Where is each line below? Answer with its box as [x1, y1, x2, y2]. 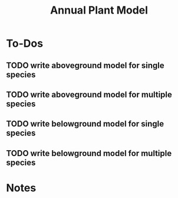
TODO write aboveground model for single [6, 60, 164, 70]
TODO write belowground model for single [6, 119, 164, 129]
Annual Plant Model [50, 4, 149, 17]
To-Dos [6, 37, 43, 50]
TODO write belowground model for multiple [6, 148, 172, 158]
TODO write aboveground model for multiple [6, 89, 173, 99]
